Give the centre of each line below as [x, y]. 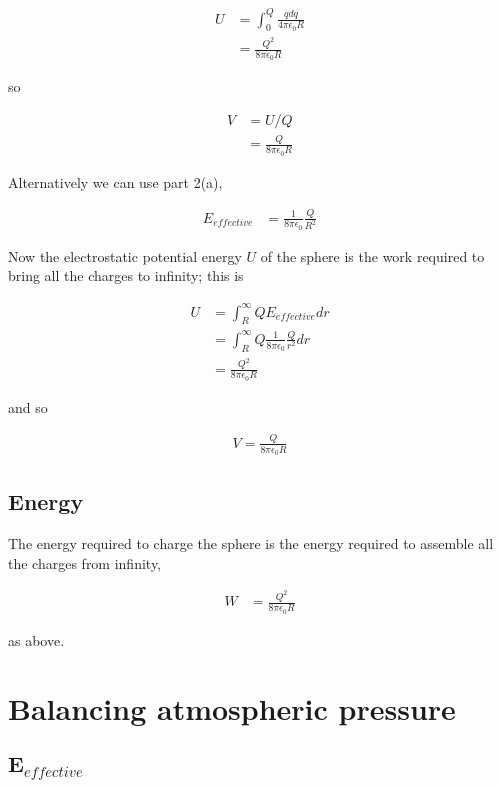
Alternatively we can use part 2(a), [115, 181]
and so [28, 406]
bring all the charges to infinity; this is [126, 275]
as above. [36, 639]
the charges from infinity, [85, 562]
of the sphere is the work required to [372, 255]
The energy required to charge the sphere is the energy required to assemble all [251, 543]
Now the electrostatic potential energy [125, 255]
